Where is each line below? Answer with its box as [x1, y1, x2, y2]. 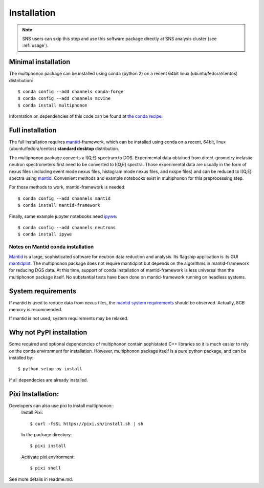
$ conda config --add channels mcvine [18, 96, 111, 101]
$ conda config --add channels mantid [18, 195, 111, 201]
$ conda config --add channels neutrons [18, 225, 116, 230]
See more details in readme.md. [9, 476, 73, 482]
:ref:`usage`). [22, 42, 48, 48]
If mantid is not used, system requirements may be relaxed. [9, 316, 129, 321]
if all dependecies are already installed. [9, 377, 88, 383]
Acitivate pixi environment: [21, 454, 75, 460]
